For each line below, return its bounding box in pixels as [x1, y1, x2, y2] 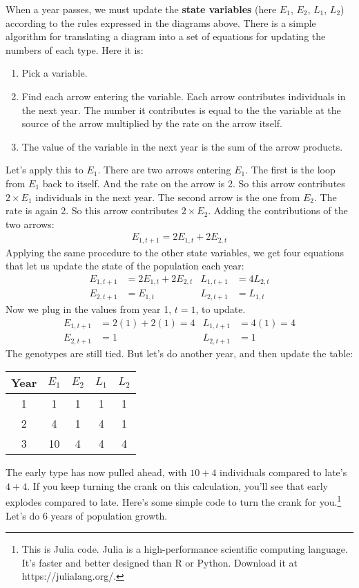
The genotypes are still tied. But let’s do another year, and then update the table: [6, 345, 353, 360]
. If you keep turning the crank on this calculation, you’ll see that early [27, 478, 328, 493]
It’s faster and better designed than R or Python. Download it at [21, 555, 298, 569]
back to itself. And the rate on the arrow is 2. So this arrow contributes [42, 176, 345, 190]
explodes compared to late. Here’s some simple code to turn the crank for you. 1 [6, 493, 342, 509]
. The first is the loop [245, 162, 336, 177]
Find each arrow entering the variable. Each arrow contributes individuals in [21, 88, 346, 103]
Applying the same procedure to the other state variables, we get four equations [6, 245, 345, 259]
